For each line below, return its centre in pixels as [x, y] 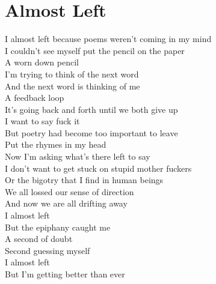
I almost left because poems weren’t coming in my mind [108, 39]
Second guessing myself [48, 250]
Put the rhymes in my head [56, 144]
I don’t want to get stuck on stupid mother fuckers [98, 168]
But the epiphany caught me [58, 227]
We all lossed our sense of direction [69, 191]
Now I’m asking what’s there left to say [78, 156]
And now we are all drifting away [66, 203]
